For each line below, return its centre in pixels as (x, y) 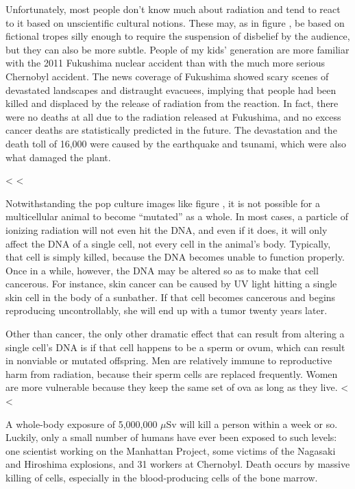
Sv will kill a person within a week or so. (252, 424)
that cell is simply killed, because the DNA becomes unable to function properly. (175, 257)
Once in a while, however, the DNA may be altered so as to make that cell (162, 270)
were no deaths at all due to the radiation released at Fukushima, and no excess (173, 116)
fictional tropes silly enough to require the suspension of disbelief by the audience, (178, 36)
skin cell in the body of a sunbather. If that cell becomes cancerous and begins (171, 297)
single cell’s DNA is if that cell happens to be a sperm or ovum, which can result (175, 347)
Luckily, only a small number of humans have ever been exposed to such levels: (171, 437)
